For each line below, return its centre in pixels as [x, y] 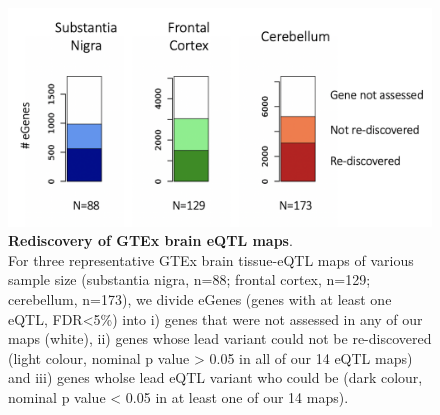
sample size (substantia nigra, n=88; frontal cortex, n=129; [189, 279]
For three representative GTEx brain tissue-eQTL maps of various [211, 259]
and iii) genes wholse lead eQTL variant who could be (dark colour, [215, 377]
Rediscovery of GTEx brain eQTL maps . [150, 240]
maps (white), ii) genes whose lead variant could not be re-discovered [220, 338]
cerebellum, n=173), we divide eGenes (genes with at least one [200, 299]
